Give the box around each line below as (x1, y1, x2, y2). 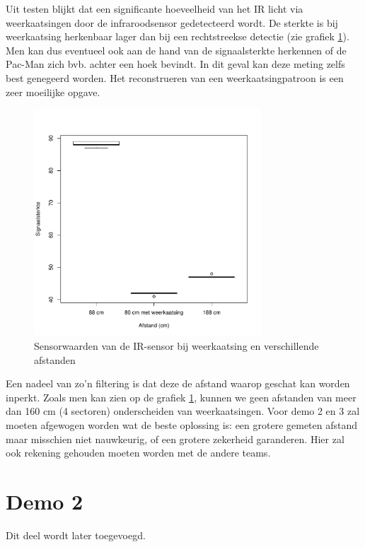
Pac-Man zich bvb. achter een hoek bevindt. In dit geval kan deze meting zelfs (6, 57, 345, 71)
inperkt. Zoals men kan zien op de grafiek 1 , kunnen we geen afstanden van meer (6, 389, 357, 404)
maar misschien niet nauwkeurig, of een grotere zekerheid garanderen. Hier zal (6, 431, 344, 446)
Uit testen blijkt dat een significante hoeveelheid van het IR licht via (6, 1, 303, 16)
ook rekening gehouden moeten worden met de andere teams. (6, 445, 271, 460)
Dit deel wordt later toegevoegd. (6, 527, 146, 542)
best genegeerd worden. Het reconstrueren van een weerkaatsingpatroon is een (6, 70, 344, 85)
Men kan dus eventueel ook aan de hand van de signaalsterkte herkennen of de (6, 42, 347, 57)
